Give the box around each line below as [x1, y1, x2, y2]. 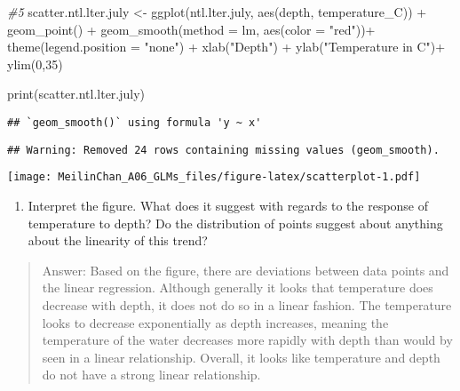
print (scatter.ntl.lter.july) [7, 84, 146, 103]
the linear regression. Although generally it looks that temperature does [42, 278, 433, 297]
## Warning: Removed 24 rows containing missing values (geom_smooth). [7, 143, 440, 156]
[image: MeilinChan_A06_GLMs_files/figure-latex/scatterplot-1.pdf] [7, 171, 421, 184]
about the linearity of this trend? [28, 231, 208, 250]
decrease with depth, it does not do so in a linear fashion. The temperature [42, 295, 452, 314]
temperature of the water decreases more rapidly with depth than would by [42, 331, 453, 349]
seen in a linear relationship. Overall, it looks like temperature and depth [42, 347, 440, 366]
